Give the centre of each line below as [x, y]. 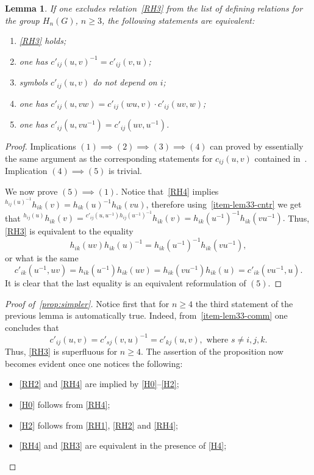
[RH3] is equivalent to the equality [69, 231]
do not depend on [125, 82]
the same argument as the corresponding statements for [109, 158]
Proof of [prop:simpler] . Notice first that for [87, 303]
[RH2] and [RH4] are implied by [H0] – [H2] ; [99, 384]
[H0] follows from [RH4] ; [65, 404]
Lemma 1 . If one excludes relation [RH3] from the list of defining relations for [154, 8]
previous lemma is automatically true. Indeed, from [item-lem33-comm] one [146, 315]
